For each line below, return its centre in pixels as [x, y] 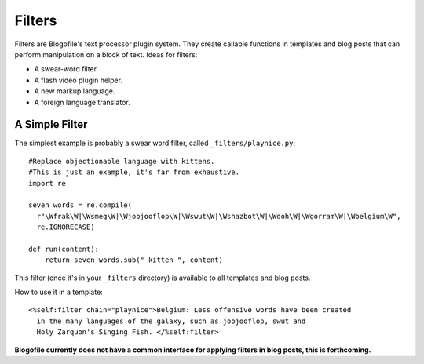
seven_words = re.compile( [80, 205]
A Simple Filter [51, 124]
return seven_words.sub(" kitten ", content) [134, 260]
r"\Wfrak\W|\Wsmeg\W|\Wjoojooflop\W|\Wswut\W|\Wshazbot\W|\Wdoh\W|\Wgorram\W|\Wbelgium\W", [219, 216]
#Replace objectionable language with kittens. [122, 161]
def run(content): [64, 249]
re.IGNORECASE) [66, 227]
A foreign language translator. [82, 102]
